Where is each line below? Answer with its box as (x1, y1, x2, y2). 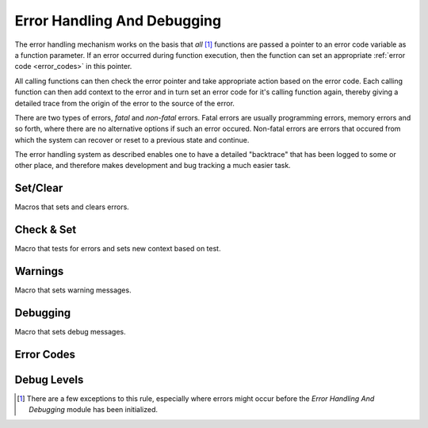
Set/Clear (14, 182, 63, 195)
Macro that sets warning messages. (14, 285, 132, 295)
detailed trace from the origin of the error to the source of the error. (14, 98, 235, 108)
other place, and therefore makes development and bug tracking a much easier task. (14, 161, 291, 170)
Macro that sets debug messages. (14, 327, 126, 337)
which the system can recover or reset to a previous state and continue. (14, 135, 250, 144)
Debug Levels (14, 373, 84, 386)
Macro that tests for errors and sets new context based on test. (14, 244, 221, 254)
